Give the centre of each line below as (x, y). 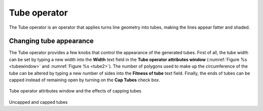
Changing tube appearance (51, 41)
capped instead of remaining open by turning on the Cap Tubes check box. (85, 80)
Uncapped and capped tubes (38, 102)
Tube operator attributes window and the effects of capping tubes (75, 91)
